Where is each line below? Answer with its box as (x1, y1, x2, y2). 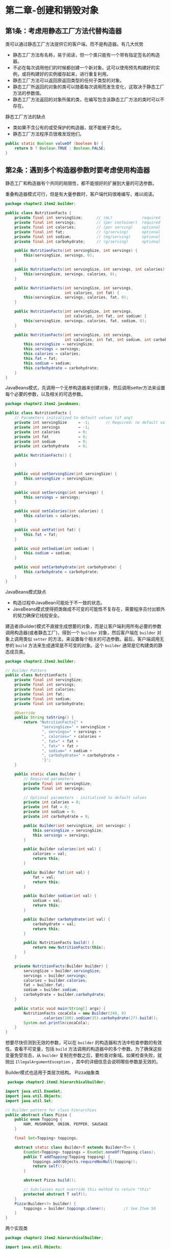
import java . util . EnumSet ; (5, 1089, 63, 1094)
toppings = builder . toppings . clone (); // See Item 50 (23, 1206, 156, 1211)
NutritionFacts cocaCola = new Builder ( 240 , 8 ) (23, 1011, 126, 1016)
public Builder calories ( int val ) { (23, 846, 101, 852)
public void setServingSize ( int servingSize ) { (14, 471, 117, 476)
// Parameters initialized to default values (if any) (14, 415, 133, 420)
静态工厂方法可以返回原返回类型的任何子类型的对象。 (12, 77, 125, 83)
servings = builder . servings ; (23, 973, 88, 978)
